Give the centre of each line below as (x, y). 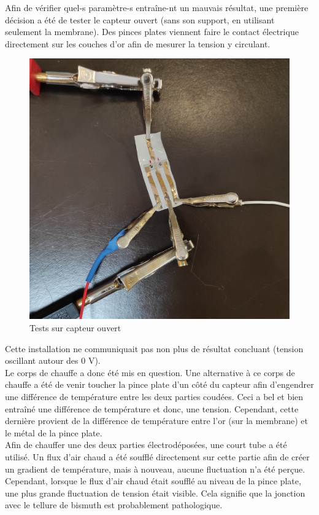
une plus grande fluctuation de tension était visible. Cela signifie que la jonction (155, 493)
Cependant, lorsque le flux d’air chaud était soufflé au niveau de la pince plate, (153, 481)
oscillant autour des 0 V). (53, 360)
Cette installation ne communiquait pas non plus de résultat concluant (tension (154, 348)
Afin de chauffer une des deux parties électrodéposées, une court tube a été (146, 445)
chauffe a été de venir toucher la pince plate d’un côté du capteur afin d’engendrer (159, 384)
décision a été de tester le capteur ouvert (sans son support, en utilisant (140, 19)
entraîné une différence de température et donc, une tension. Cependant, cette (152, 408)
